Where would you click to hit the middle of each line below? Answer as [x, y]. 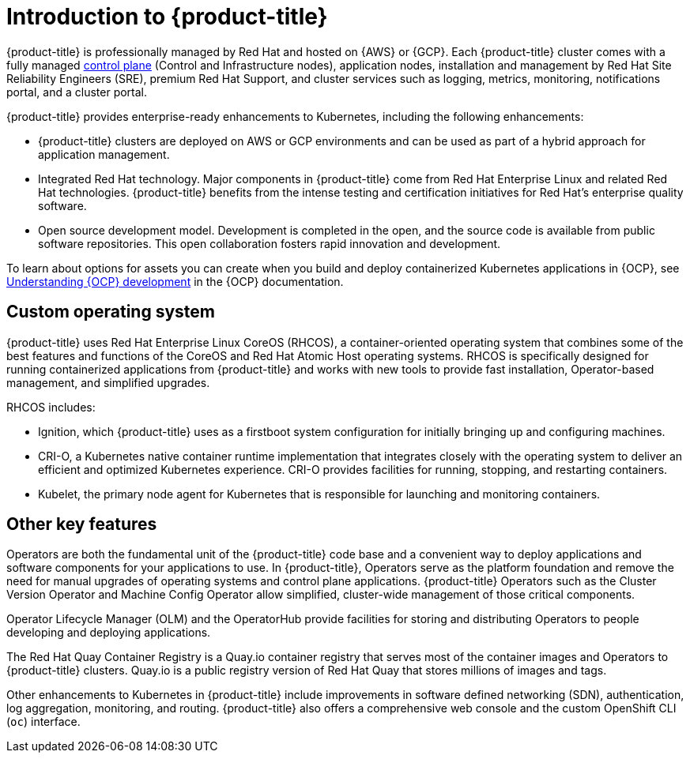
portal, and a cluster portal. [77, 92]
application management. [104, 154]
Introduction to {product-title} [167, 17]
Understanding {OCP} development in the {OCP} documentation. [175, 281]
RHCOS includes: [51, 407]
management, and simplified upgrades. [108, 382]
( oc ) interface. [43, 722]
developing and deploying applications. [109, 633]
